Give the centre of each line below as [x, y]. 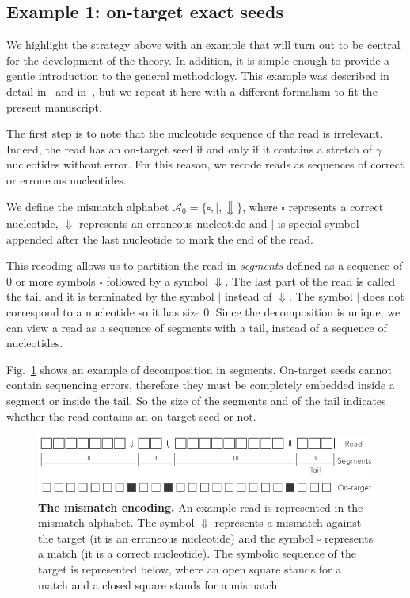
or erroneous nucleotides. [66, 179]
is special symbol [318, 223]
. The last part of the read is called [310, 280]
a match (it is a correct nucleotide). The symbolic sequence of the [197, 553]
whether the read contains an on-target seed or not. [131, 416]
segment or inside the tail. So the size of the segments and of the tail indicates [196, 400]
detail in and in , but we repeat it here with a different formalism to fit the [192, 91]
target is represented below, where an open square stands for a [190, 569]
